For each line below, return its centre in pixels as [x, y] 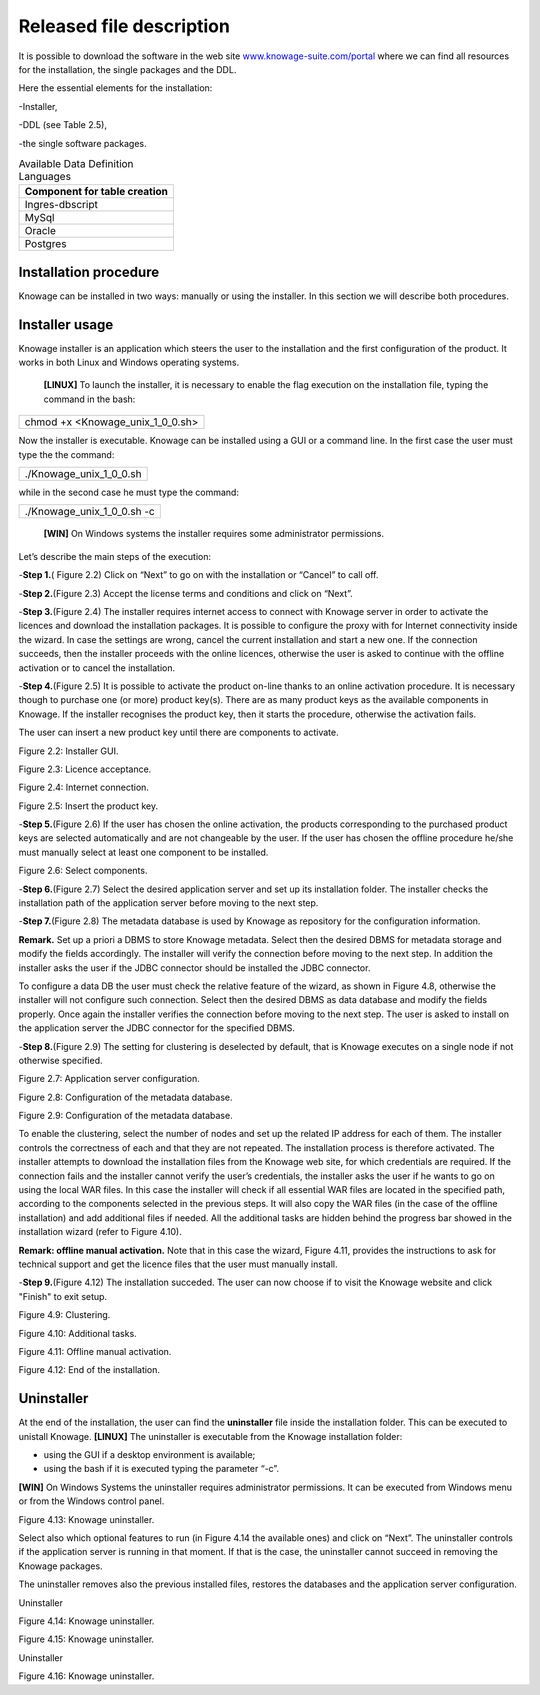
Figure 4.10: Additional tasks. [77, 1333]
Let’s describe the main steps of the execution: [115, 556]
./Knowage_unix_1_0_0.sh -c [89, 512]
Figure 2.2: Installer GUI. [68, 751]
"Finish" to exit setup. [63, 1296]
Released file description [124, 26]
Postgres [45, 244]
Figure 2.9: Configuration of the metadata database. [126, 1116]
